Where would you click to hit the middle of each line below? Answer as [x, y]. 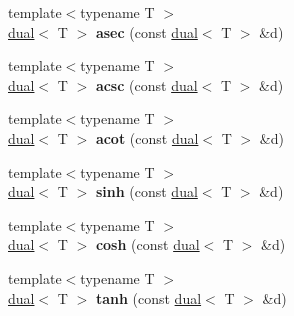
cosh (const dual [147, 244]
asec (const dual [146, 31]
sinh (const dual [146, 191]
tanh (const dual [148, 297]
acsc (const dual [146, 84]
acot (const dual [147, 137]
